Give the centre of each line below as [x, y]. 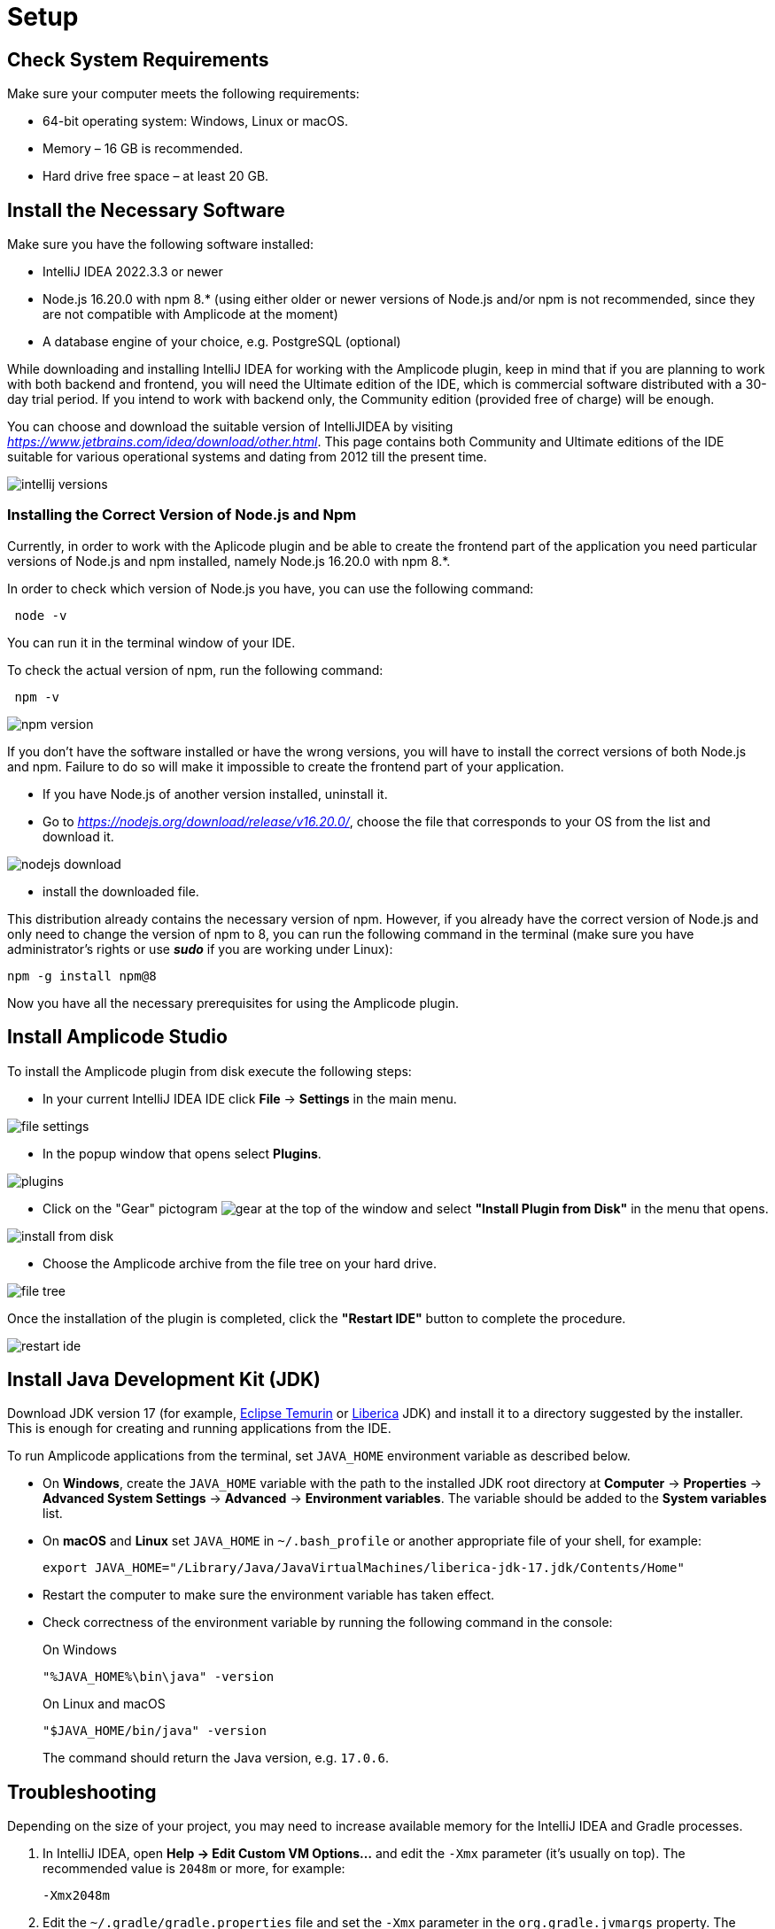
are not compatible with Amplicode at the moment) [190, 314]
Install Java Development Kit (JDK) [164, 1380]
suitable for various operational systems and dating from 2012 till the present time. [247, 457]
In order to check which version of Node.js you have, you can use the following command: [271, 588]
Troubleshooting [82, 1792]
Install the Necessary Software [146, 210]
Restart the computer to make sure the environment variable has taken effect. [269, 1595]
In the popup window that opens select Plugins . [182, 1153]
